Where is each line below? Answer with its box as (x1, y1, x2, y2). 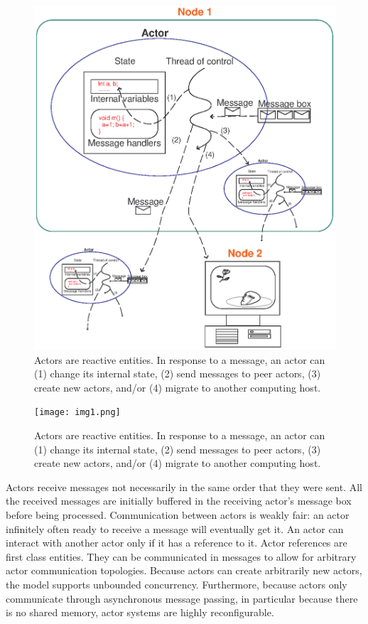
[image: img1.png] (34, 407, 121, 418)
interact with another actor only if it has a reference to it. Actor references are (6, 535, 347, 550)
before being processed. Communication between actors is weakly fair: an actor (6, 507, 350, 522)
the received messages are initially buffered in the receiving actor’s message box (6, 493, 352, 508)
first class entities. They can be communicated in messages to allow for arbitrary (6, 549, 357, 564)
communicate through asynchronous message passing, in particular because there (6, 591, 358, 606)
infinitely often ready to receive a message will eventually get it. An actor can (6, 521, 344, 536)
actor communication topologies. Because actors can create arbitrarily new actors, (6, 563, 362, 578)
